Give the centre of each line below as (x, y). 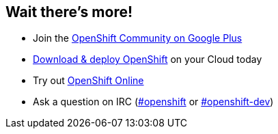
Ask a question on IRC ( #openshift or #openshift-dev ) (153, 102)
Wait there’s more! (69, 12)
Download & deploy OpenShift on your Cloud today (148, 59)
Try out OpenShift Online (88, 81)
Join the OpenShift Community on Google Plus (138, 38)
